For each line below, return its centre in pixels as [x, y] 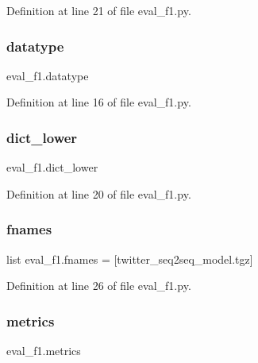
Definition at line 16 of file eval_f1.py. [99, 102]
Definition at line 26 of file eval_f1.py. [99, 286]
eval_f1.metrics [44, 351]
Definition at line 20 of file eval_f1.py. [99, 193]
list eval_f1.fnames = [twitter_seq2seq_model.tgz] [130, 259]
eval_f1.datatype [48, 75]
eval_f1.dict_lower [52, 167]
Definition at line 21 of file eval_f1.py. [99, 10]
